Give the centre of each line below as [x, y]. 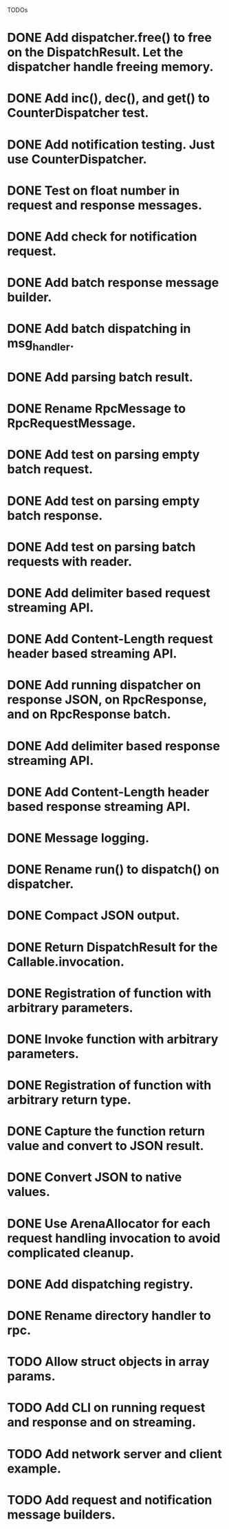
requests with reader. [70, 562]
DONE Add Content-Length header [108, 792]
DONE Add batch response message [113, 283]
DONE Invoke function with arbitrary [113, 1039]
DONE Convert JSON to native [95, 1177]
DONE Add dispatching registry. [100, 1284]
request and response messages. [105, 205]
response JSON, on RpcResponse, [107, 700]
